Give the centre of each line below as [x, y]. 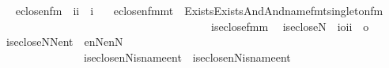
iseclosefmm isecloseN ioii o [290, 26]
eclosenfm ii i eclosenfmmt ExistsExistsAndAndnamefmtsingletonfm [199, 10]
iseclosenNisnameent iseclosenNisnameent [187, 57]
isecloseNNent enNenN [64, 42]
